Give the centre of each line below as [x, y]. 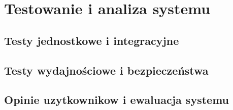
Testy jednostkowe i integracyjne [92, 40]
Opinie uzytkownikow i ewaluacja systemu [117, 100]
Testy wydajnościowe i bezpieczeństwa [106, 70]
